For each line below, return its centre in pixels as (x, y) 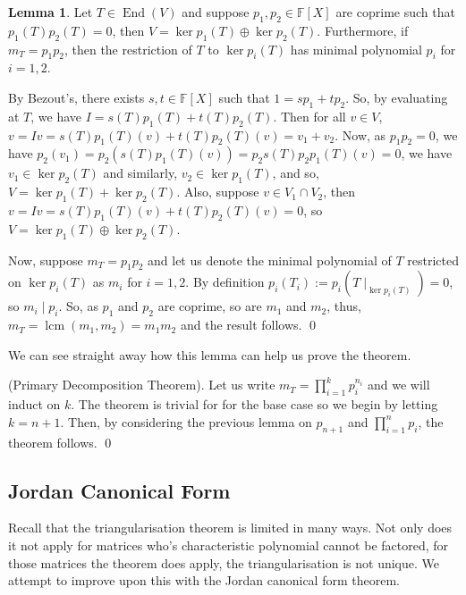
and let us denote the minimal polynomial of (270, 260)
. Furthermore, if (363, 30)
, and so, (296, 173)
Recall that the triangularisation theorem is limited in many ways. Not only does (230, 528)
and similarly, (140, 173)
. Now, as (360, 134)
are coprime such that (395, 12)
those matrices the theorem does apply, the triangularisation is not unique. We (224, 562)
